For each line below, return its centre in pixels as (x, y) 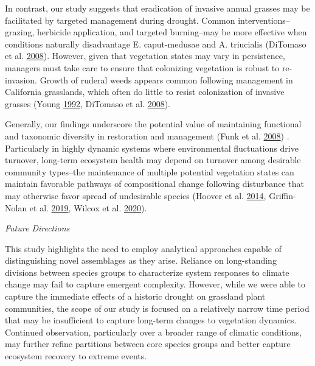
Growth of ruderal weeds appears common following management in (166, 79)
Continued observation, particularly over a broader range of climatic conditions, (154, 332)
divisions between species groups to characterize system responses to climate (147, 272)
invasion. (21, 79)
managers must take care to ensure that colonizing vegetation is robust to (142, 67)
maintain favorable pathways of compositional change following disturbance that (154, 184)
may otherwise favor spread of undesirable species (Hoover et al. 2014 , (136, 195)
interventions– (264, 20)
